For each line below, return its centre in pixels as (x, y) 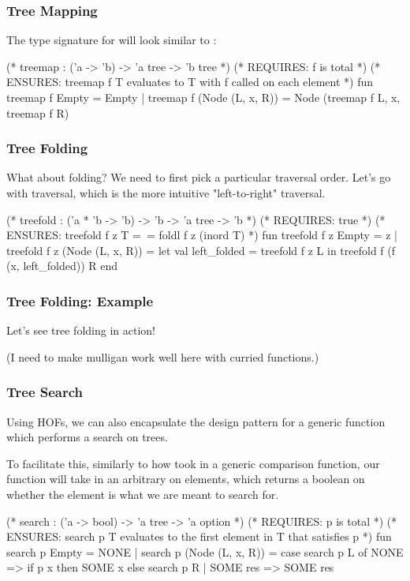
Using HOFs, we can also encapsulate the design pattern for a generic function (196, 421)
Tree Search (45, 392)
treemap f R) (38, 112)
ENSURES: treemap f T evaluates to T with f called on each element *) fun (190, 82)
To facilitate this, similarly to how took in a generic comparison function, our (193, 463)
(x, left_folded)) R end (62, 266)
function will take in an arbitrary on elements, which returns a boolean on (186, 479)
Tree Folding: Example (80, 300)
